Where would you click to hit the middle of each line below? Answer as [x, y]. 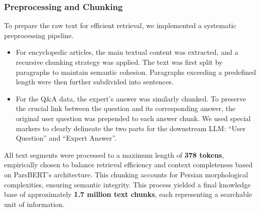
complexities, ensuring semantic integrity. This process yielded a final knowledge [127, 184]
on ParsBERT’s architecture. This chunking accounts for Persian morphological [126, 174]
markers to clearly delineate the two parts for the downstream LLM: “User [131, 128]
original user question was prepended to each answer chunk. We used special [133, 118]
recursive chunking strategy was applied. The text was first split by [119, 62]
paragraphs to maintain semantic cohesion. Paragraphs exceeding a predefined [136, 72]
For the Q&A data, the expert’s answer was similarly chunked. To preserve [131, 98]
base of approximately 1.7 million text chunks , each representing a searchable [128, 194]
